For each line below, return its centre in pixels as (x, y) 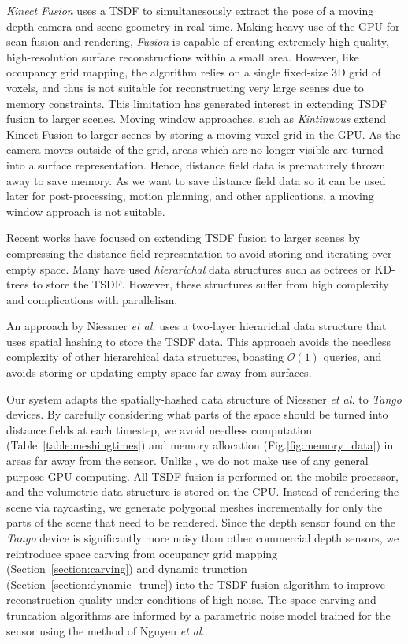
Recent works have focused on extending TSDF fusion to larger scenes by (184, 238)
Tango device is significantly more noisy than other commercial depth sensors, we (203, 538)
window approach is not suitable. (86, 211)
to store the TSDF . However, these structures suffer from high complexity (211, 284)
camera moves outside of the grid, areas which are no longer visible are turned (195, 149)
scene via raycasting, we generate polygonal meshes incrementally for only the (195, 506)
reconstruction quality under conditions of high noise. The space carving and (191, 599)
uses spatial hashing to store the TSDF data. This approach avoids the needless (199, 341)
